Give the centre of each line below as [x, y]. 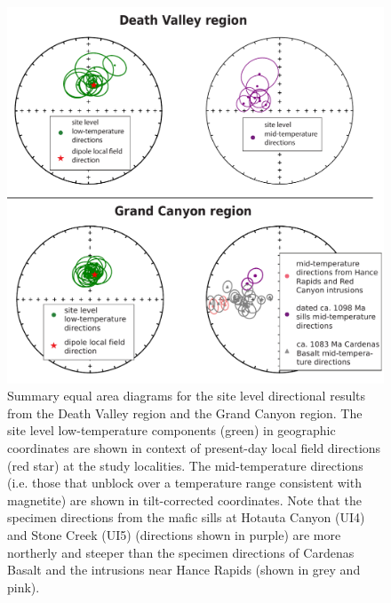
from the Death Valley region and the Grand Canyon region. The [185, 413]
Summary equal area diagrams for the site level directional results [187, 396]
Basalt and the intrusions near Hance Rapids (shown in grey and [184, 570]
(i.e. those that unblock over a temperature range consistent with [184, 483]
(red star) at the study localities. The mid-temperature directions [185, 465]
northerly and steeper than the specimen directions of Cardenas [181, 552]
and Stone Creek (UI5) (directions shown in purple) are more [174, 534]
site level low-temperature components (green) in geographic [172, 430]
